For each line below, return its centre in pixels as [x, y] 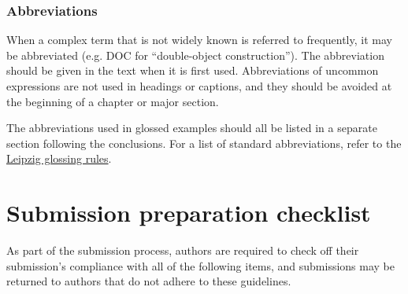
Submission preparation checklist [189, 213]
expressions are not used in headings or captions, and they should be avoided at [199, 86]
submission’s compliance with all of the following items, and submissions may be [201, 265]
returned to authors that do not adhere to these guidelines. [149, 281]
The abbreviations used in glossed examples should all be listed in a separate [192, 128]
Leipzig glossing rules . [59, 158]
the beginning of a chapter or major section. [113, 101]
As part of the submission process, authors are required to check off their [183, 250]
